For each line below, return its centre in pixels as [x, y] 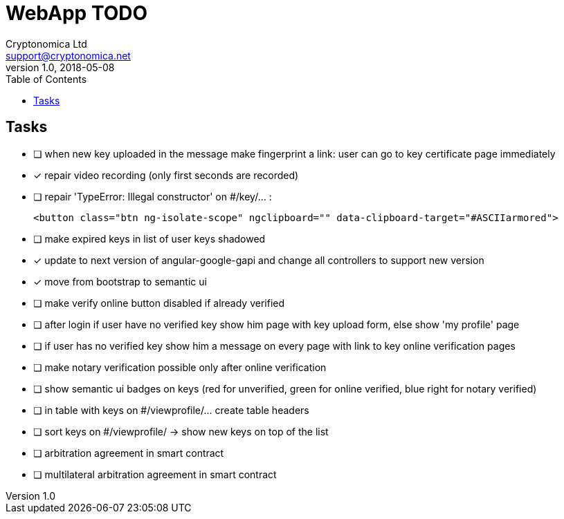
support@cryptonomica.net [68, 55]
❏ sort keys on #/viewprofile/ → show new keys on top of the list [181, 431]
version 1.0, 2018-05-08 [60, 67]
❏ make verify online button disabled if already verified [159, 303]
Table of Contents [46, 79]
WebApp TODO [77, 13]
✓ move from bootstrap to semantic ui [120, 281]
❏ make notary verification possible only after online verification [180, 367]
